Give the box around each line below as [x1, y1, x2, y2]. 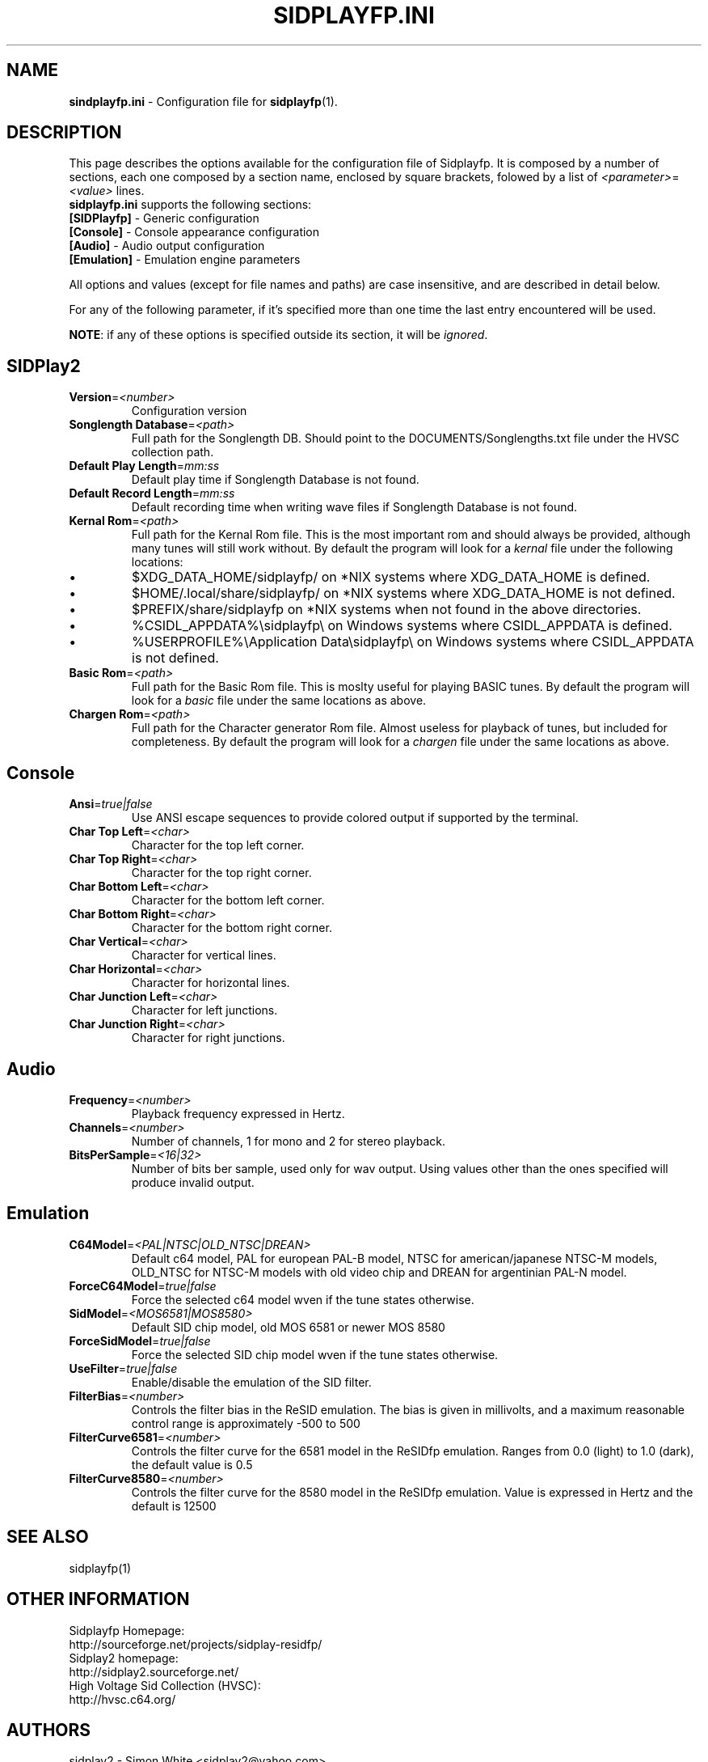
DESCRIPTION [6, 122, 122, 143]
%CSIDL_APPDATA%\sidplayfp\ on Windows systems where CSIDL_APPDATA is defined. [132, 617, 672, 634]
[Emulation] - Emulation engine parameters [69, 252, 301, 267]
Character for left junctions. [131, 1003, 278, 1018]
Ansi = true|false [69, 797, 153, 811]
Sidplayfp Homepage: [69, 1623, 185, 1637]
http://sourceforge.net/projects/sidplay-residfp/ [69, 1637, 322, 1651]
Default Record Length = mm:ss [69, 486, 235, 501]
